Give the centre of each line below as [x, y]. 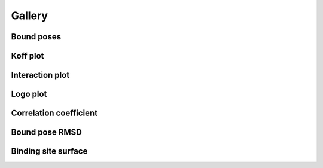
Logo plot [29, 94]
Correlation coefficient [54, 113]
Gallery [29, 16]
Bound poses [36, 37]
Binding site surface [49, 152]
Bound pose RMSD [46, 132]
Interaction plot [40, 75]
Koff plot [28, 56]
